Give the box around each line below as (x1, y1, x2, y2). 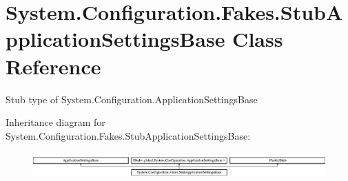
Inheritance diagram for (6, 115, 105, 129)
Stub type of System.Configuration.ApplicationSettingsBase (6, 92, 258, 106)
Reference (6, 52, 101, 80)
